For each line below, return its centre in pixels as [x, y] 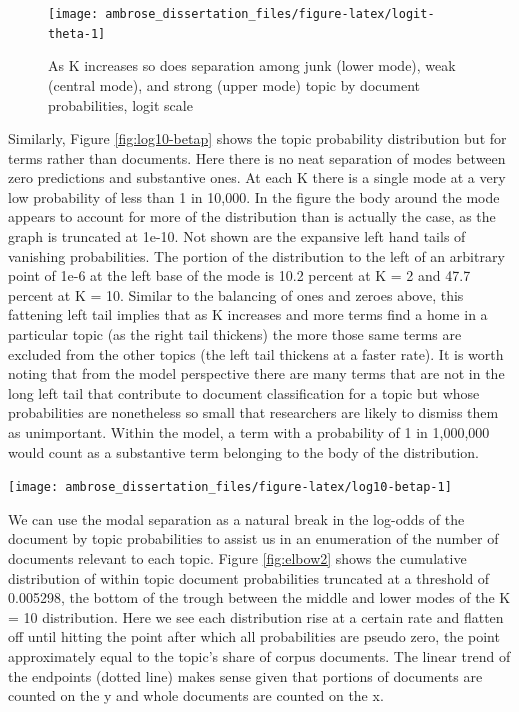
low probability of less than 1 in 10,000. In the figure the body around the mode [254, 196]
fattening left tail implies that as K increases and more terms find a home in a [248, 314]
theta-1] [77, 33]
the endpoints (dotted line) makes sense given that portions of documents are [245, 675]
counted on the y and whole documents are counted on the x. [196, 695]
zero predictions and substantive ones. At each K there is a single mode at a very [257, 177]
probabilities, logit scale [120, 104]
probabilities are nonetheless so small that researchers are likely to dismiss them [253, 412]
